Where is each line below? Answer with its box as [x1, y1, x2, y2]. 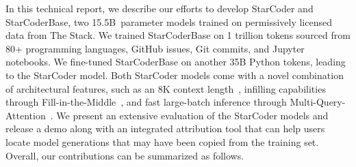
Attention [5, 108, 46, 122]
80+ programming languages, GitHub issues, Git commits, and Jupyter [5, 41, 305, 55]
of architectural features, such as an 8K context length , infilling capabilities [5, 81, 326, 95]
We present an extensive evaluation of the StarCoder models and [56, 108, 329, 122]
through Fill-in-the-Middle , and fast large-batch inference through [5, 95, 287, 109]
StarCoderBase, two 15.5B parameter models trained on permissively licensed [5, 14, 332, 29]
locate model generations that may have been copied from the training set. [5, 134, 319, 149]
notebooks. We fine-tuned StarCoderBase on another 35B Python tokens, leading [5, 55, 346, 69]
